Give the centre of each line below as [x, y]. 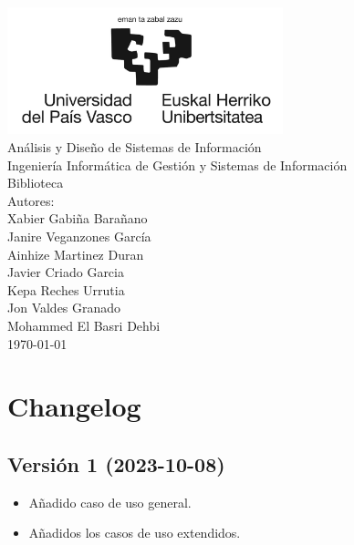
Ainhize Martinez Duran [76, 254]
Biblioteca [36, 183]
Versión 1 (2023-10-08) [116, 463]
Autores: [31, 200]
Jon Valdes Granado [64, 308]
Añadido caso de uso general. [110, 502]
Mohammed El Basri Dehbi [84, 325]
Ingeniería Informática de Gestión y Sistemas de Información [177, 165]
